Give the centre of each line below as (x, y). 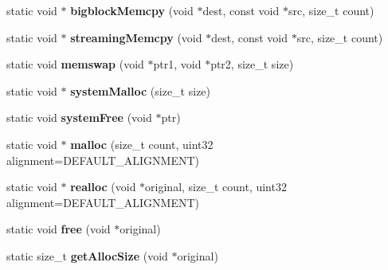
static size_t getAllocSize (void (87, 255)
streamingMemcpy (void (136, 37)
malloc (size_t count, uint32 (142, 144)
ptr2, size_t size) (252, 64)
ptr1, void (177, 64)
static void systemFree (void (79, 117)
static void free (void (59, 229)
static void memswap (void (75, 64)
